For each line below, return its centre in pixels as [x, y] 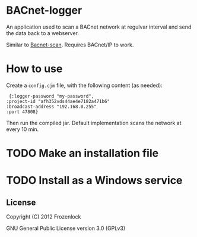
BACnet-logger [44, 10]
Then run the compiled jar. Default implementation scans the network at [94, 123]
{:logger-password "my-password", [51, 96]
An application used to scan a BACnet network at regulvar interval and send [99, 27]
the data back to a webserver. [42, 33]
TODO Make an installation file [82, 153]
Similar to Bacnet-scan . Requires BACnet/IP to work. [70, 45]
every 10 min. [23, 129]
